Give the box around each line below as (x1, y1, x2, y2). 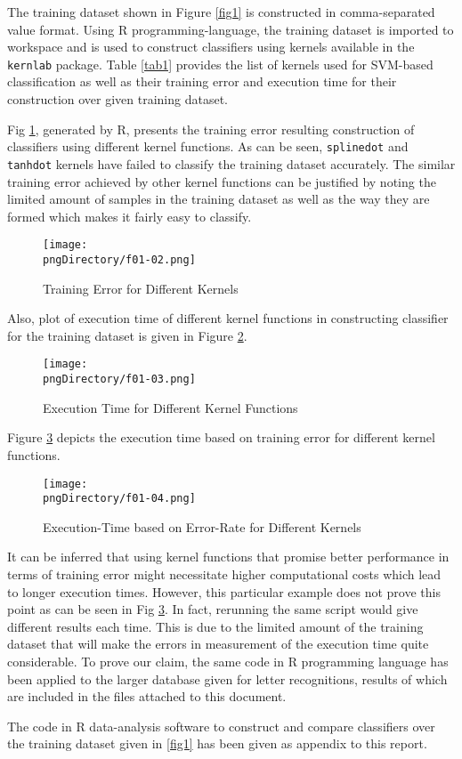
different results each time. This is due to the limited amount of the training (7, 617, 424, 635)
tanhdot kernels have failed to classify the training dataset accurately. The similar (7, 154, 456, 173)
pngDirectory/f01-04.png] (43, 492, 196, 505)
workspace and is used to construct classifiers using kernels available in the (7, 37, 415, 56)
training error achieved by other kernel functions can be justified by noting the (7, 172, 436, 190)
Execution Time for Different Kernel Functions (43, 398, 298, 416)
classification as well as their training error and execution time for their (7, 72, 397, 91)
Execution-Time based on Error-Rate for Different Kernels (43, 517, 361, 536)
